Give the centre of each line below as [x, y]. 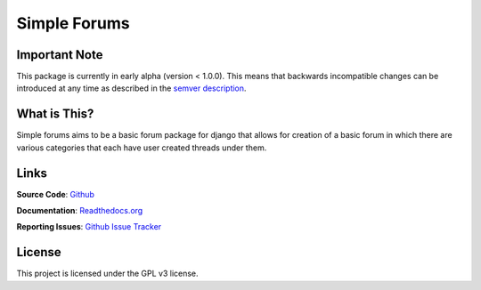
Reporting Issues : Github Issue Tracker [89, 227]
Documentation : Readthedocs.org [80, 211]
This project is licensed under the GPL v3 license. [108, 274]
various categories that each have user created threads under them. [142, 148]
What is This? [55, 114]
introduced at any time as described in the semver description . [131, 88]
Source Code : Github [56, 194]
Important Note [60, 55]
